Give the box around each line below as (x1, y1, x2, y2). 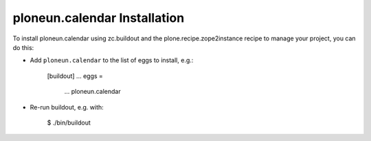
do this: (12, 43, 34, 51)
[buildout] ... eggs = (47, 72, 103, 80)
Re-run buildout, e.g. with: (30, 103, 104, 111)
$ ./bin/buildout (47, 118, 91, 127)
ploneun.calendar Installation (12, 10, 185, 25)
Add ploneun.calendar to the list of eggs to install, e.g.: (30, 56, 194, 64)
